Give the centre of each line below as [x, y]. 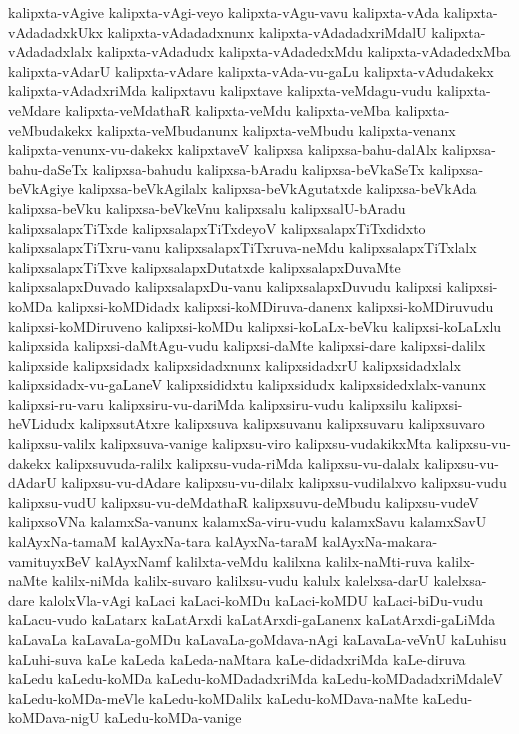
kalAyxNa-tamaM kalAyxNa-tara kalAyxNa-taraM [163, 541]
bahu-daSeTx [48, 168]
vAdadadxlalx [50, 51]
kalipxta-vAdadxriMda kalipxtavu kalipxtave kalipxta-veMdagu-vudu [220, 90]
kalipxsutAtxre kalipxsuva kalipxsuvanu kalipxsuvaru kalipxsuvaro [282, 423]
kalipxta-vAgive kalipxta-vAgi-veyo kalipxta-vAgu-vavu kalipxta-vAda [223, 12]
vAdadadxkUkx [55, 31]
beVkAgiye [41, 188]
